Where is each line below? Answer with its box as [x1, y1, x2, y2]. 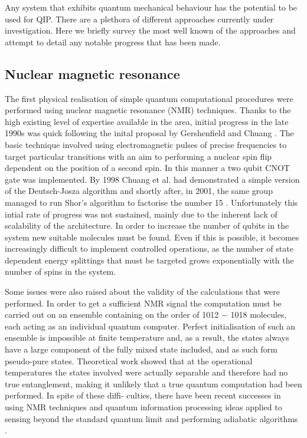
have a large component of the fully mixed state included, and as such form [5, 343, 277, 355]
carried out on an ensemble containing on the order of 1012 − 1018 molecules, [5, 308, 287, 321]
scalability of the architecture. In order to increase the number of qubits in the [5, 219, 289, 232]
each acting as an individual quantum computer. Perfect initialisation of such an [5, 320, 296, 332]
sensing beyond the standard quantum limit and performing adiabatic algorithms [5, 412, 298, 424]
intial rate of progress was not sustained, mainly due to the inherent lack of [5, 208, 277, 220]
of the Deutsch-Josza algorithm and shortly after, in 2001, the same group [5, 185, 273, 197]
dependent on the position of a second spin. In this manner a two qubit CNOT [5, 162, 290, 174]
